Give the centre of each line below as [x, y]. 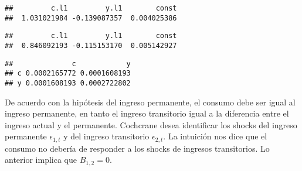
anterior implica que [41, 160]
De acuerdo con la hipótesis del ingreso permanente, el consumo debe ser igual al [150, 102]
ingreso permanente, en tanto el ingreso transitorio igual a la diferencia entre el [147, 113]
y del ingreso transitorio [106, 136]
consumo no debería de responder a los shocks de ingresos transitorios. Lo [137, 148]
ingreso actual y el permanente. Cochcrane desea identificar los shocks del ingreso [151, 124]
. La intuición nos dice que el [215, 136]
